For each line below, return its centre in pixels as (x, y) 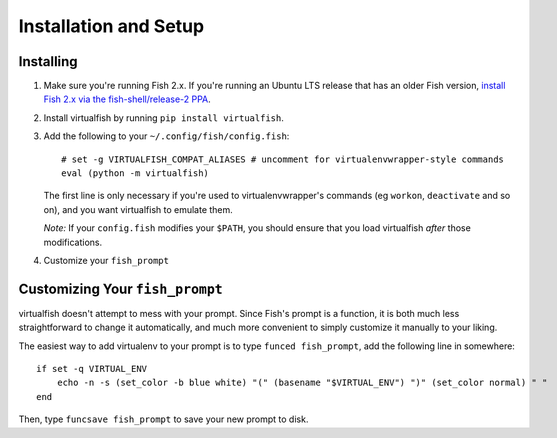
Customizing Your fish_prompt (121, 288)
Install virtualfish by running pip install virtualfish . (163, 117)
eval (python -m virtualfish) (135, 173)
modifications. (73, 242)
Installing (48, 61)
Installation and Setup (111, 26)
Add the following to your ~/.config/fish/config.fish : (166, 136)
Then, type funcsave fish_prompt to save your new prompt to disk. (163, 419)
